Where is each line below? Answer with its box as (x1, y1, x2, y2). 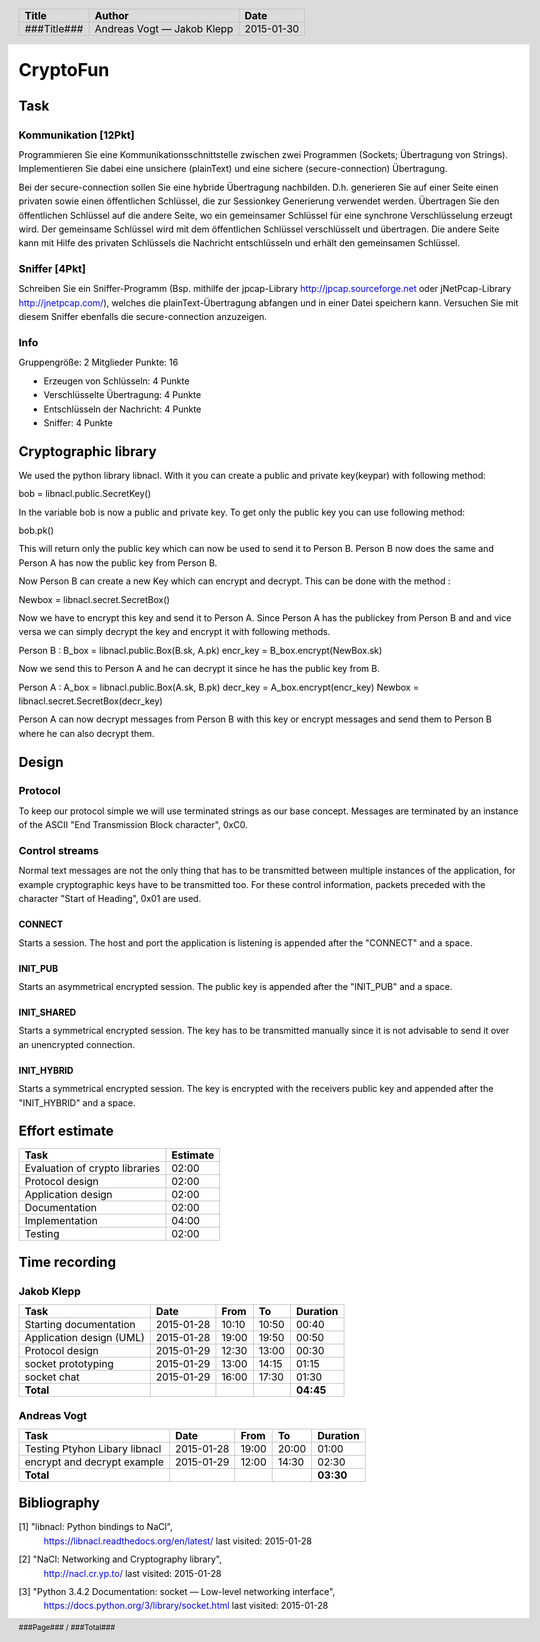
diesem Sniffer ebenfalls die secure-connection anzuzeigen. (18, 311, 267, 323)
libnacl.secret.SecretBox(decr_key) (18, 695, 164, 707)
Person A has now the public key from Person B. (18, 556, 218, 569)
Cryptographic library (18, 443, 157, 460)
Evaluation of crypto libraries (24, 1161, 160, 1175)
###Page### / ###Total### (18, 1622, 116, 1632)
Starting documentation (24, 1318, 136, 1332)
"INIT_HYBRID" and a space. (18, 1096, 136, 1109)
